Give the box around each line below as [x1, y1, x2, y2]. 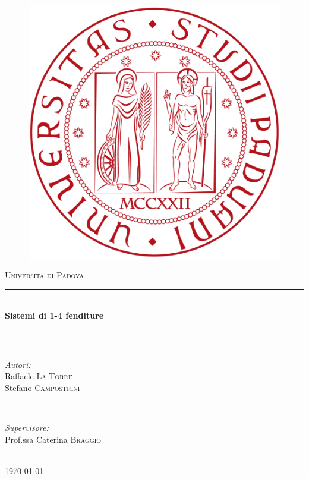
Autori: [5, 358, 31, 370]
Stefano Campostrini [5, 381, 80, 393]
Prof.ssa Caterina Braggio [5, 433, 102, 445]
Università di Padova [5, 269, 84, 281]
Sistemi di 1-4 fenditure [5, 309, 104, 322]
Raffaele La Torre [5, 370, 72, 382]
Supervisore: [5, 421, 49, 434]
